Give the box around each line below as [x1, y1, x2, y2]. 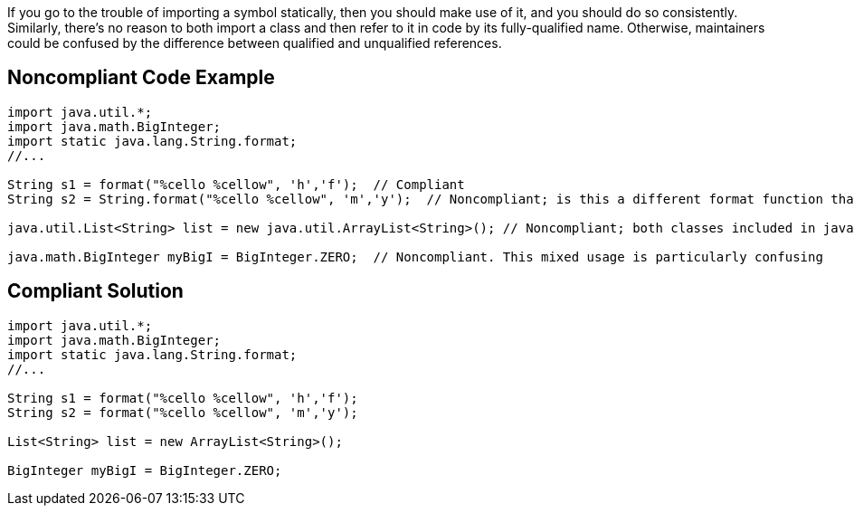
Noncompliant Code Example [7, 66, 275, 90]
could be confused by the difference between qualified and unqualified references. [7, 35, 502, 51]
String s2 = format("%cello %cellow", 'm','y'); [7, 404, 358, 420]
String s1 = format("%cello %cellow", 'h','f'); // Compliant [7, 176, 465, 192]
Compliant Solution [7, 280, 184, 303]
